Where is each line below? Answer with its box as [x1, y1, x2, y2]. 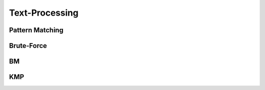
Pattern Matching [9, 26, 64, 34]
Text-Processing [9, 7, 79, 18]
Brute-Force [9, 42, 47, 50]
